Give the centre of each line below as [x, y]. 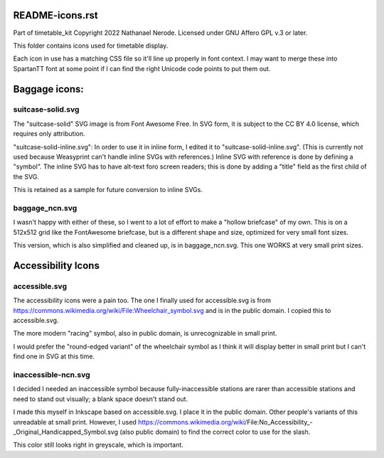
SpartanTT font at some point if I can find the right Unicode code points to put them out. [142, 68]
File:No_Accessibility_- [279, 422]
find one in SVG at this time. [54, 356]
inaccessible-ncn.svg [52, 375]
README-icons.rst [56, 15]
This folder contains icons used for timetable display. [91, 46]
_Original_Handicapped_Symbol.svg [66, 432]
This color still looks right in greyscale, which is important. [98, 445]
